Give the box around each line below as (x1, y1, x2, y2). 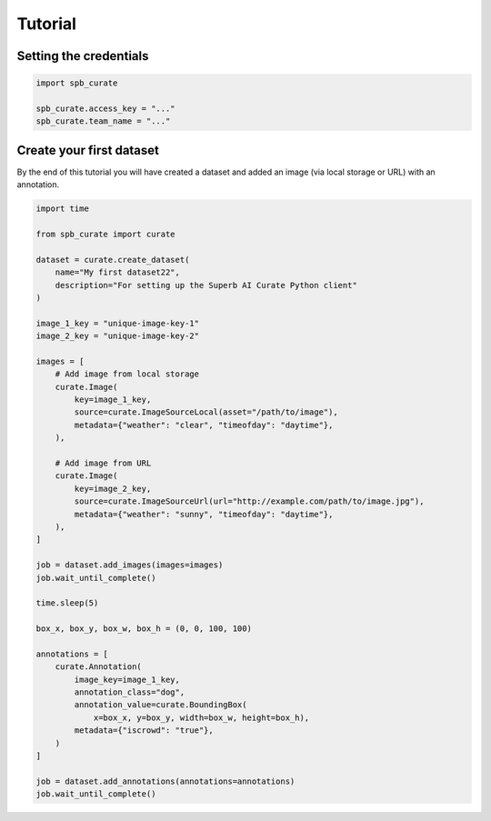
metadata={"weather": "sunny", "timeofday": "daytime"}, (74, 509, 334, 519)
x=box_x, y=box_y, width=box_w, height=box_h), (93, 712, 310, 723)
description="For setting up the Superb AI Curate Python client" (55, 280, 358, 290)
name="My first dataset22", (55, 267, 181, 277)
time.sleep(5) (35, 598, 99, 608)
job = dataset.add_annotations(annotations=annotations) (35, 776, 296, 786)
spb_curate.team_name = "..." (35, 116, 171, 126)
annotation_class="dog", (74, 687, 185, 697)
